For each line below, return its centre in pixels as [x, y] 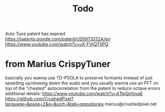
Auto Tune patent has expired [35, 34]
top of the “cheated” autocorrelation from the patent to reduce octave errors [83, 88]
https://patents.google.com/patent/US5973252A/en [58, 39]
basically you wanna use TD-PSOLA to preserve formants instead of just [79, 78]
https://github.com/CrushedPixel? [40, 99]
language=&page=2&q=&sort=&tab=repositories [54, 104]
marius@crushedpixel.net [131, 104]
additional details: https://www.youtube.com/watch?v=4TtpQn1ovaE [74, 94]
